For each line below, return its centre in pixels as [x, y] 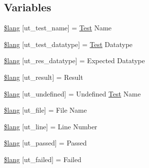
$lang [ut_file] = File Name [46, 110]
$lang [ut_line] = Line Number [51, 126]
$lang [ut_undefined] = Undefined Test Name [72, 93]
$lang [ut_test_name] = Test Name [58, 28]
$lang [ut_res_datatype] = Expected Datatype [74, 60]
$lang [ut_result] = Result [44, 77]
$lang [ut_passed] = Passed [46, 143]
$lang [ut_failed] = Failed [43, 159]
